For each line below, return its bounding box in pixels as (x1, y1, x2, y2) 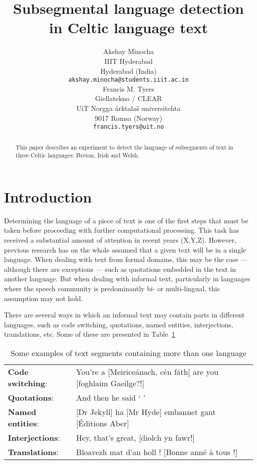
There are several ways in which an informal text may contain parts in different (4, 309, 245, 320)
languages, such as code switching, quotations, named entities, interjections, (4, 319, 233, 329)
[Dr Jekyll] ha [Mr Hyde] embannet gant (76, 406, 216, 417)
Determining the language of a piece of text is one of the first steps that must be (4, 215, 249, 225)
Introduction (4, 186, 92, 206)
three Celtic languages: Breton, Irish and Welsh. (15, 151, 139, 159)
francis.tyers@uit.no (93, 123, 164, 131)
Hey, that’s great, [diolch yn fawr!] (76, 431, 195, 443)
